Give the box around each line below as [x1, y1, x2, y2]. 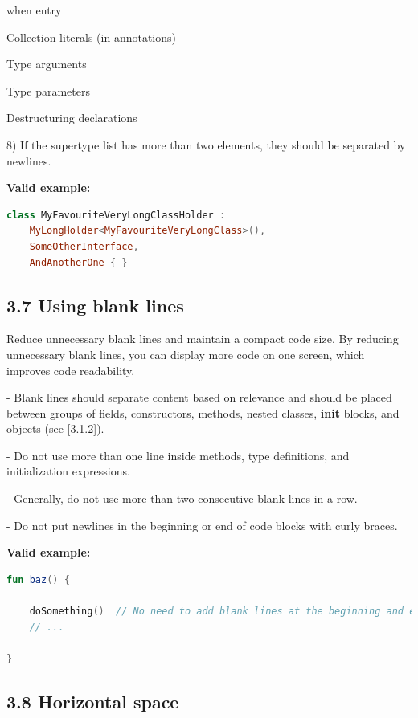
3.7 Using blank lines [6, 292, 184, 317]
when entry [6, 2, 62, 18]
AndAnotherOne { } [29, 256, 128, 268]
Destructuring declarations [6, 109, 137, 126]
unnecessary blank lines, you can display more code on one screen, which [6, 345, 365, 362]
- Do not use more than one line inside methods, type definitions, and [6, 447, 350, 463]
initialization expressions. [6, 463, 130, 479]
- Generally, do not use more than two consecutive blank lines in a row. [6, 490, 358, 507]
